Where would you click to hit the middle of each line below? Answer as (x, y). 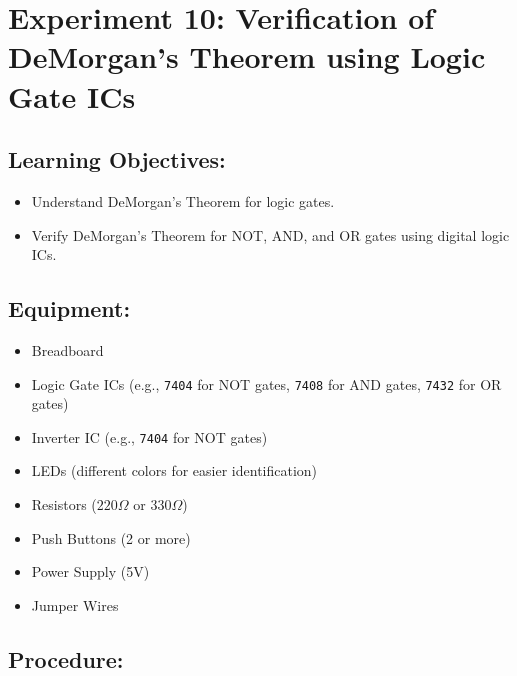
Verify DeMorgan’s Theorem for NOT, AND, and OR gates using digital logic (270, 234)
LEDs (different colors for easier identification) (174, 470)
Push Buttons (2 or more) (111, 537)
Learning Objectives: (117, 159)
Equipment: (69, 308)
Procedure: (66, 658)
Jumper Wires (75, 604)
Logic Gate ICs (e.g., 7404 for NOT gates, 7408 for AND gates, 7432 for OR (266, 383)
